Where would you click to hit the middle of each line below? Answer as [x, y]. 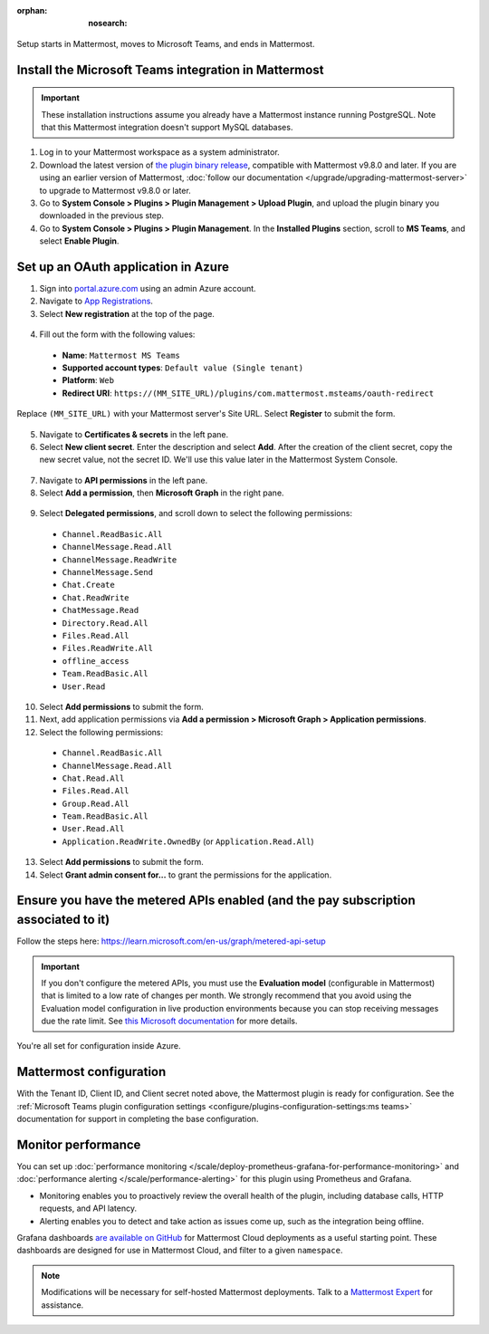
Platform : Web [88, 380]
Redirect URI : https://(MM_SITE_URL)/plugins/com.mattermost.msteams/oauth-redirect [248, 393]
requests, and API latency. [88, 1208]
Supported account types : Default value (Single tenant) [182, 368]
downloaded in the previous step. [102, 216]
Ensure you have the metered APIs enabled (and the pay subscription [216, 901]
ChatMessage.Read [101, 610]
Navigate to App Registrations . [96, 301]
